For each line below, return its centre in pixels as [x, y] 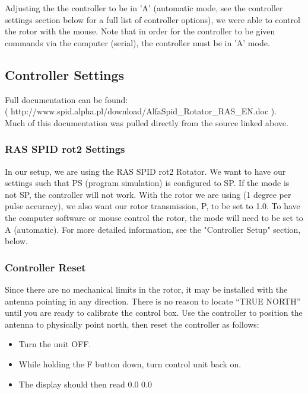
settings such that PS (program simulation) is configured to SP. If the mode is [147, 183]
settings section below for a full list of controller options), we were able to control [153, 19]
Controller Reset [45, 267]
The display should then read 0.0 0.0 [85, 384]
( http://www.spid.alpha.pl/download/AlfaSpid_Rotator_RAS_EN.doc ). [141, 111]
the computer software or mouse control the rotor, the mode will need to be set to [154, 217]
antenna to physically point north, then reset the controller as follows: [132, 324]
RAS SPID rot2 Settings [65, 149]
